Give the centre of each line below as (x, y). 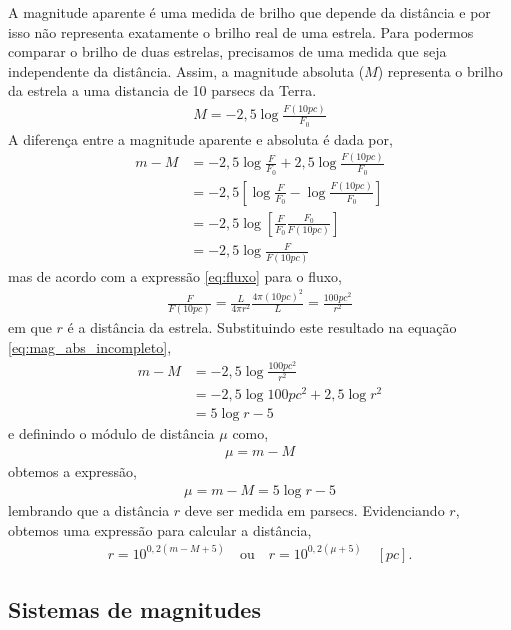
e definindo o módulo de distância (111, 432)
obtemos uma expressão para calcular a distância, (160, 529)
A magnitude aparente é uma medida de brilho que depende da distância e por (249, 12)
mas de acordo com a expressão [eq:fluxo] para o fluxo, (175, 275)
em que (30, 327)
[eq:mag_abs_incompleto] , (90, 347)
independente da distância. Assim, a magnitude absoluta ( (186, 70)
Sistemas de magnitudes (134, 609)
